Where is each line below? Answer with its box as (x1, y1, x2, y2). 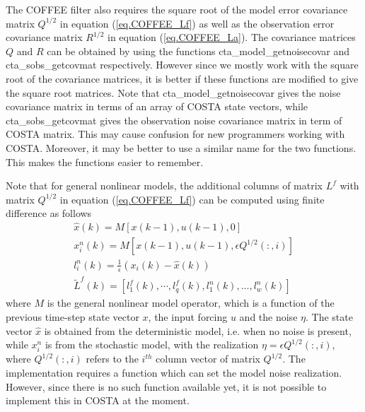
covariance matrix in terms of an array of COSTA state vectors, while (6, 99, 308, 114)
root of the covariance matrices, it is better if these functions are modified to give (6, 71, 359, 86)
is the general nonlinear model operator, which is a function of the (47, 295, 335, 310)
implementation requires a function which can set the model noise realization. (6, 365, 342, 380)
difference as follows (6, 206, 92, 220)
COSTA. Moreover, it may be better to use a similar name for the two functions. (6, 140, 357, 155)
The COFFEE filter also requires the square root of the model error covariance (6, 2, 348, 16)
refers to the (86, 351, 139, 366)
